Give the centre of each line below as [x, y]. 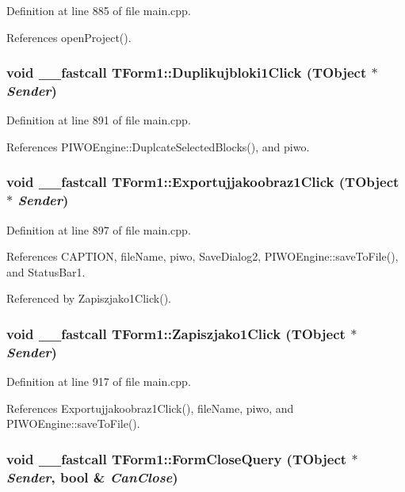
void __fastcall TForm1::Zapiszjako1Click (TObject [176, 333]
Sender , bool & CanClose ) [92, 477]
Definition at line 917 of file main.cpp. [99, 381]
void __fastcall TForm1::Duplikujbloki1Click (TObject [187, 72]
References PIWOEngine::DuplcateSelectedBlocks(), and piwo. [158, 146]
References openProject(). [69, 37]
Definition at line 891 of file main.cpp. [99, 120]
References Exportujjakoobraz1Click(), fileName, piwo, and [150, 408]
